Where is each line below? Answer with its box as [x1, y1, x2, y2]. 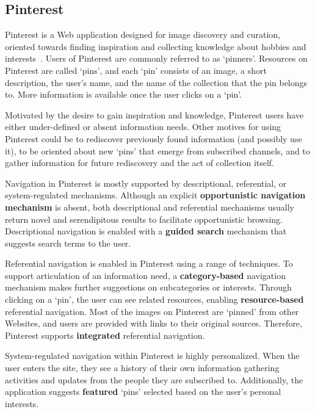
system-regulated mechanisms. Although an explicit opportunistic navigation [5, 189, 306, 201]
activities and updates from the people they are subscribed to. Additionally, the [5, 373, 303, 386]
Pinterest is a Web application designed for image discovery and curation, [5, 28, 281, 41]
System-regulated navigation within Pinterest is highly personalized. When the [5, 349, 300, 362]
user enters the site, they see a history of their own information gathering [5, 361, 280, 374]
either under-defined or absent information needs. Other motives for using [5, 120, 281, 133]
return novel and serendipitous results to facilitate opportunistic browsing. [5, 212, 283, 225]
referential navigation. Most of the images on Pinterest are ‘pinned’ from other [5, 305, 299, 317]
